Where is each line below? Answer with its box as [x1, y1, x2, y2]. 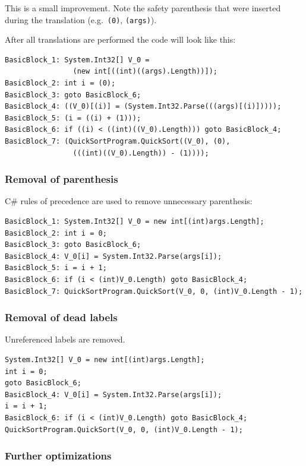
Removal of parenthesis [5, 172, 118, 186]
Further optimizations [5, 448, 112, 463]
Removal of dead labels [5, 310, 118, 325]
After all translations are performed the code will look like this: [5, 33, 236, 46]
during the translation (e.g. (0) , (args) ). [5, 13, 157, 26]
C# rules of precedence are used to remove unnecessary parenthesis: [5, 195, 253, 207]
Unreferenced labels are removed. [5, 333, 125, 345]
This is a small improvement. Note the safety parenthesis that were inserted [5, 2, 281, 14]
